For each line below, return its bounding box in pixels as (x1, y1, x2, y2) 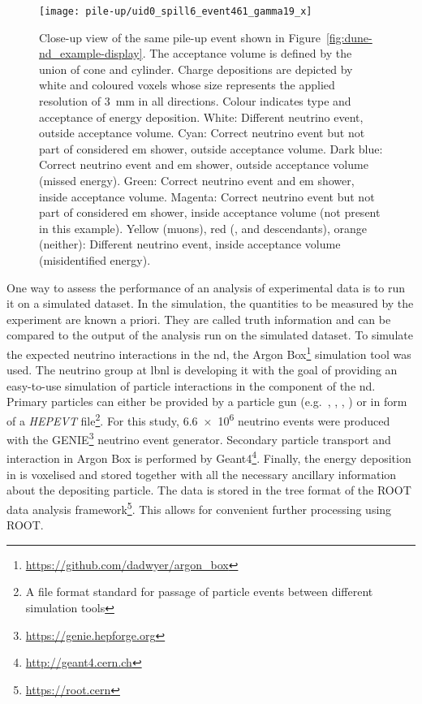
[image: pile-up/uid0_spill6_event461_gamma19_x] (39, 6, 312, 17)
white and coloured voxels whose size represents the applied (39, 76, 335, 93)
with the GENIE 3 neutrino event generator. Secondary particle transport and (6, 429, 391, 447)
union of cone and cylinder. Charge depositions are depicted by (39, 60, 353, 77)
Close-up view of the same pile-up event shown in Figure (39, 28, 321, 45)
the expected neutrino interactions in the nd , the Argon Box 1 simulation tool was (6, 343, 411, 362)
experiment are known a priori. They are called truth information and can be (6, 310, 391, 327)
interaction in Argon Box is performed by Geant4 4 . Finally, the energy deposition (6, 447, 411, 467)
